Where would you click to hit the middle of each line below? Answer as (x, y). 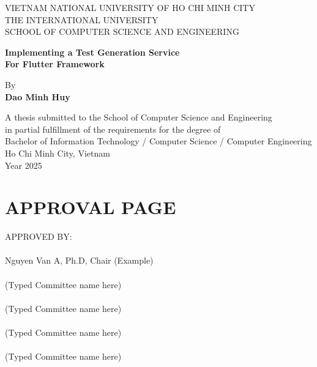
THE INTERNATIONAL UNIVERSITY (82, 19)
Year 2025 (24, 165)
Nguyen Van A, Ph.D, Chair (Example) (79, 260)
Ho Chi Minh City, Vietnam (58, 153)
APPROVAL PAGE (91, 207)
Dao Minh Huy (38, 96)
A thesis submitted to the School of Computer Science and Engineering (139, 117)
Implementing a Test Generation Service (92, 52)
